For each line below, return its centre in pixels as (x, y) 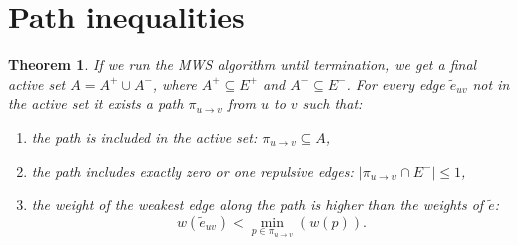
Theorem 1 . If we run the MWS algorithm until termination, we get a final (242, 64)
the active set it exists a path (96, 103)
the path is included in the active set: (144, 136)
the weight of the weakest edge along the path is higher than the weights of (257, 204)
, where (174, 83)
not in (491, 83)
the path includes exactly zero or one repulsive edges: (192, 170)
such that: (332, 103)
